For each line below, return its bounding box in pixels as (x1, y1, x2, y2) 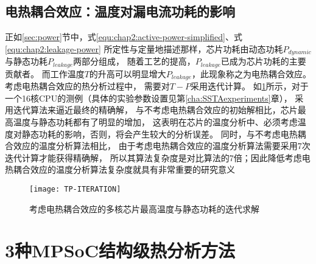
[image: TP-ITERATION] (29, 184, 121, 193)
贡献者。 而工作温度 (5, 67, 85, 80)
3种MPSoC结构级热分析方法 (5, 238, 235, 263)
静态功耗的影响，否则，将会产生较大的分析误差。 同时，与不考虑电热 (21, 127, 298, 140)
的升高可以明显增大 (89, 67, 166, 80)
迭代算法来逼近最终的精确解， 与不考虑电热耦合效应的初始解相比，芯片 (13, 103, 298, 116)
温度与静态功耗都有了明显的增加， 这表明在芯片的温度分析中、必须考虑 (13, 115, 298, 128)
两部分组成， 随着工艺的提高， (73, 55, 195, 68)
